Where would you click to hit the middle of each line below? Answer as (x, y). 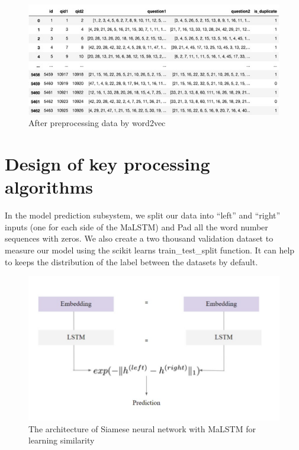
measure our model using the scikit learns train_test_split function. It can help (150, 250)
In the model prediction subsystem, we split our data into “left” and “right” (143, 215)
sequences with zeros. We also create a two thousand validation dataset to (139, 238)
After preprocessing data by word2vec (97, 123)
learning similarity (62, 440)
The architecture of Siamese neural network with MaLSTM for (142, 428)
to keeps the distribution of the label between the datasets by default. (131, 261)
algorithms (49, 187)
